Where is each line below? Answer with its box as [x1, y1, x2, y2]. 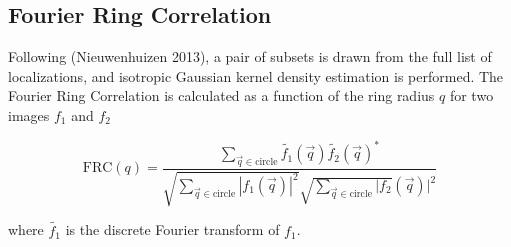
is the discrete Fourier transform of [65, 219, 280, 240]
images [8, 104, 50, 125]
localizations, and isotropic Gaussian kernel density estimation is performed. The [8, 65, 504, 86]
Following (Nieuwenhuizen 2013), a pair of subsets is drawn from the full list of [8, 46, 492, 67]
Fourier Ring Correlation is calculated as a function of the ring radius [8, 85, 435, 106]
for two [449, 85, 494, 106]
